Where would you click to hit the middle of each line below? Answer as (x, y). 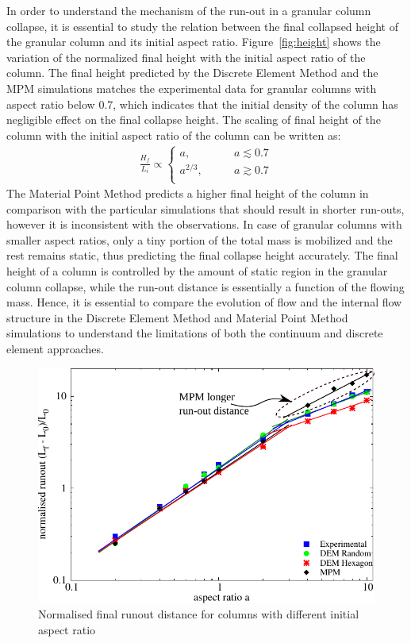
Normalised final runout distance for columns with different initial (199, 614)
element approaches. (55, 348)
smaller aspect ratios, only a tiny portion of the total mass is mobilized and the (200, 239)
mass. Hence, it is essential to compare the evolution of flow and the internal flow (204, 302)
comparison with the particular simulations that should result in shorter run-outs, (205, 208)
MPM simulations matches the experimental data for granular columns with (192, 88)
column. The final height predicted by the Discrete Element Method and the (192, 73)
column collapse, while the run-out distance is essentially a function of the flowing (205, 286)
